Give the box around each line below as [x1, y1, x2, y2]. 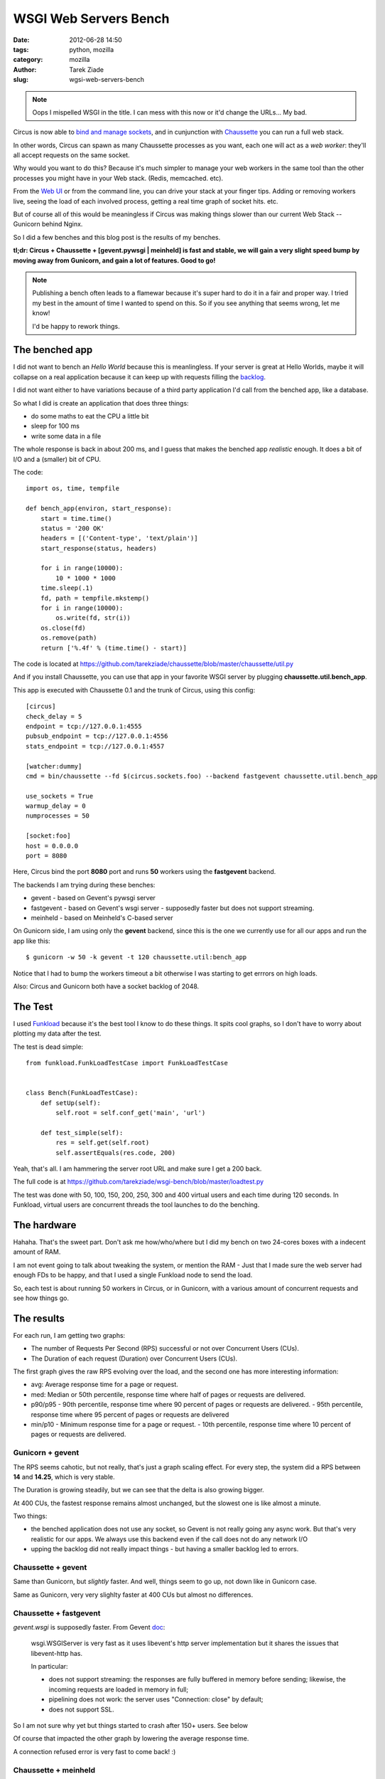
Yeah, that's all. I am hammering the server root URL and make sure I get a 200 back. [13, 1164, 262, 1173]
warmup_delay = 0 [26, 802, 86, 811]
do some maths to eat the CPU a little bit [31, 412, 149, 420]
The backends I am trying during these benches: [13, 880, 156, 889]
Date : [13, 36, 30, 44]
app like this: [13, 936, 50, 945]
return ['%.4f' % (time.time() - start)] [40, 644, 188, 652]
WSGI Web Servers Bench [13, 11, 170, 26]
